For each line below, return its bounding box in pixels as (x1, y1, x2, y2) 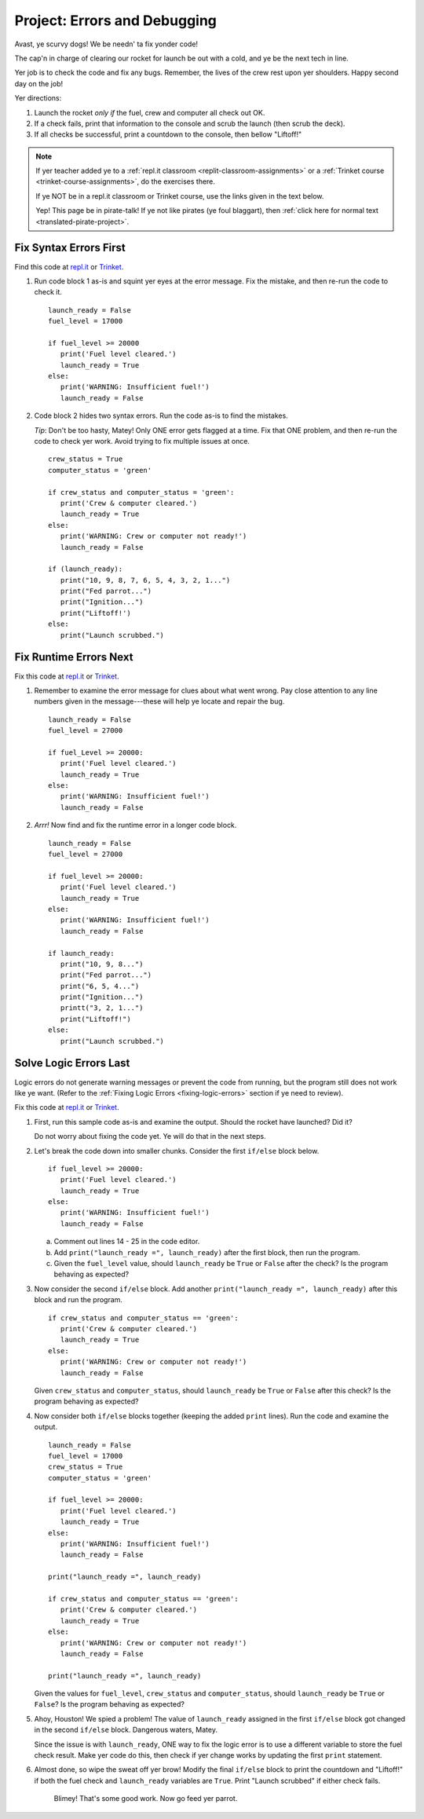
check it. (34, 287, 63, 297)
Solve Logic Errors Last (14, 1056, 130, 1070)
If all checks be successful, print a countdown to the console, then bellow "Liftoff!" (34, 130, 302, 139)
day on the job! (14, 79, 63, 88)
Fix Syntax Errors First (14, 241, 126, 254)
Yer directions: (14, 93, 62, 103)
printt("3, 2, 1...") (60, 1004, 144, 1012)
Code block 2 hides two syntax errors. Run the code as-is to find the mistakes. (34, 411, 288, 420)
